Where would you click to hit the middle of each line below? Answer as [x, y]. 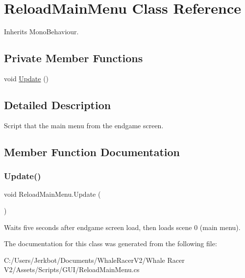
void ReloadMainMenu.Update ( [52, 194]
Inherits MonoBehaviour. [41, 32]
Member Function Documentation [92, 151]
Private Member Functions [73, 58]
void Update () [26, 78]
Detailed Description [58, 104]
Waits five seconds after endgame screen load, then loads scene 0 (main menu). [122, 227]
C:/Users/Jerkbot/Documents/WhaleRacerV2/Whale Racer [94, 260]
